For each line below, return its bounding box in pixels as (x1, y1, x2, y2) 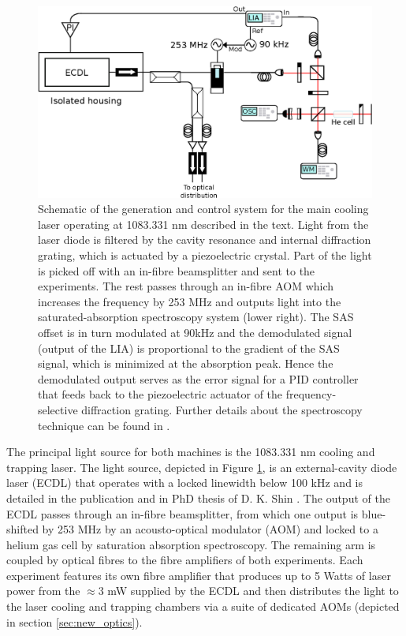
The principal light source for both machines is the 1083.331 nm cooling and (6, 443, 375, 460)
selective (38, 401, 78, 417)
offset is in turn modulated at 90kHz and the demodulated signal (38, 324, 352, 340)
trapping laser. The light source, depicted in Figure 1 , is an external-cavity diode (6, 458, 397, 475)
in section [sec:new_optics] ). (6, 613, 143, 630)
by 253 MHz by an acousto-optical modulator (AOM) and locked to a (42, 521, 378, 537)
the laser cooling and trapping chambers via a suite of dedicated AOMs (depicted (6, 598, 400, 615)
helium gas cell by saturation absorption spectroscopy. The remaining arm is (6, 536, 376, 552)
